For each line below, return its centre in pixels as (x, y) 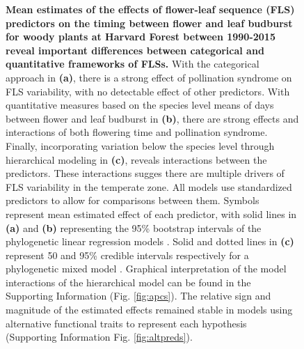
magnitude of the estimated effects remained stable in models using (149, 310)
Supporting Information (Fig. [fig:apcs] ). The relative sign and (138, 296)
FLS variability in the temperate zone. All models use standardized (149, 186)
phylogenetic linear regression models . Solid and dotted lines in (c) (150, 241)
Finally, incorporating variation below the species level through (140, 145)
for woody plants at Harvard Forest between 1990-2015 (141, 37)
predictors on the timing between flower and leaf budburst (149, 23)
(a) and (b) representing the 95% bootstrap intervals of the (134, 227)
